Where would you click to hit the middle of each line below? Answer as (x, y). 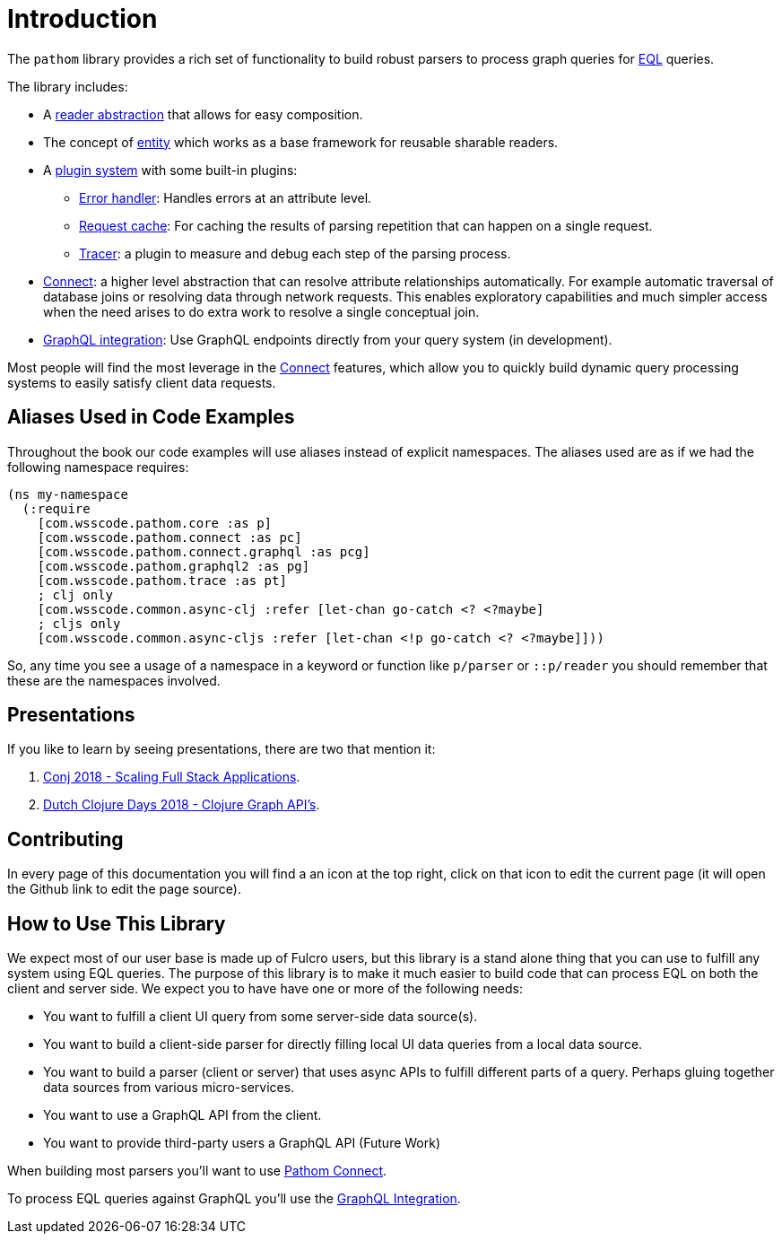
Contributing (65, 839)
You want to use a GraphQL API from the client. (182, 1115)
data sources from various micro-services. (169, 1088)
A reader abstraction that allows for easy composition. (203, 114)
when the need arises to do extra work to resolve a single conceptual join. (261, 311)
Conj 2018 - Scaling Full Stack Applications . (172, 777)
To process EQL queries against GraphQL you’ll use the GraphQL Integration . (234, 1199)
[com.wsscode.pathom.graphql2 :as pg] (174, 566)
